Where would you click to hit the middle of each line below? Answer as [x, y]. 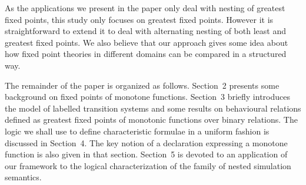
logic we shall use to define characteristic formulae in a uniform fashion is [137, 131]
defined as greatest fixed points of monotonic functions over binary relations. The [151, 120]
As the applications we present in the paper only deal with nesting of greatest [145, 8]
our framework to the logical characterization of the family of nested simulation [148, 165]
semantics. [23, 177]
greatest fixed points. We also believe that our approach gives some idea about [147, 42]
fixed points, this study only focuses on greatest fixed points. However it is [139, 19]
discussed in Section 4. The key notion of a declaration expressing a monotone [146, 142]
